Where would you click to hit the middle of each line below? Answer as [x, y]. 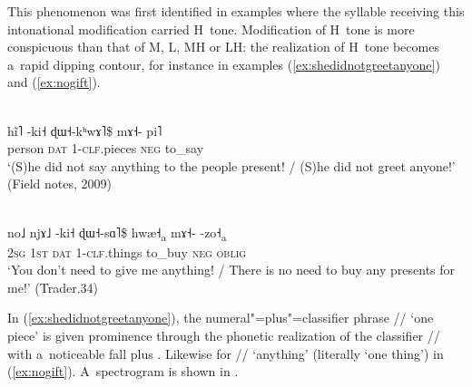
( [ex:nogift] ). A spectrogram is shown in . [123, 371]
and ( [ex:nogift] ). [54, 82]
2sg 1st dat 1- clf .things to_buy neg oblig [127, 252]
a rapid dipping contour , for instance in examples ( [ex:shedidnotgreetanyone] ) [224, 64]
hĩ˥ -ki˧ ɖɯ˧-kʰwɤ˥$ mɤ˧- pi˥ [85, 130]
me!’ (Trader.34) [53, 287]
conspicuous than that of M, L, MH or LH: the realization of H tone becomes [223, 47]
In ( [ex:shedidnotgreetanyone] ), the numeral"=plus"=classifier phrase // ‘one [221, 318]
